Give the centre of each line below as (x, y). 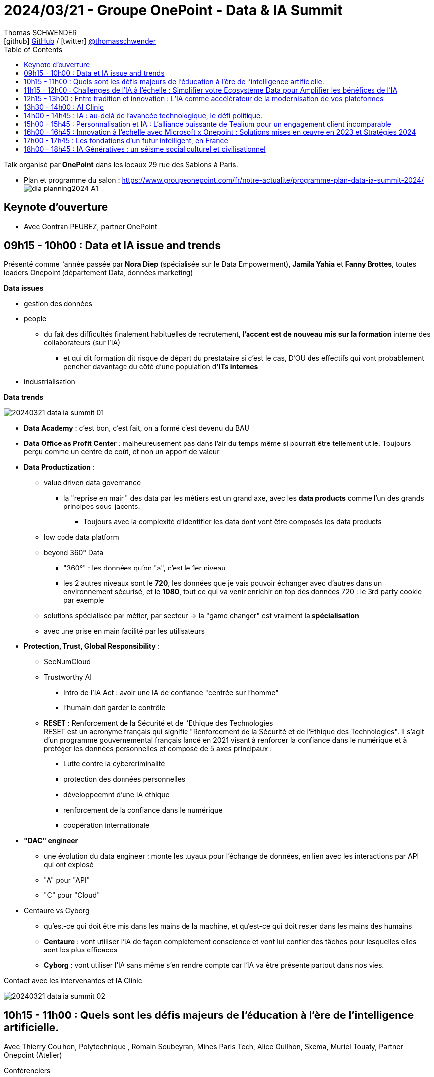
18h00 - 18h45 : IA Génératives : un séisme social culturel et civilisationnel (145, 149)
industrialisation (50, 382)
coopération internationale (107, 825)
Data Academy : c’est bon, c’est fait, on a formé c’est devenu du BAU (137, 428)
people (35, 319)
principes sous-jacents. (102, 507)
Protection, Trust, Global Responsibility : (92, 646)
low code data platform (81, 537)
